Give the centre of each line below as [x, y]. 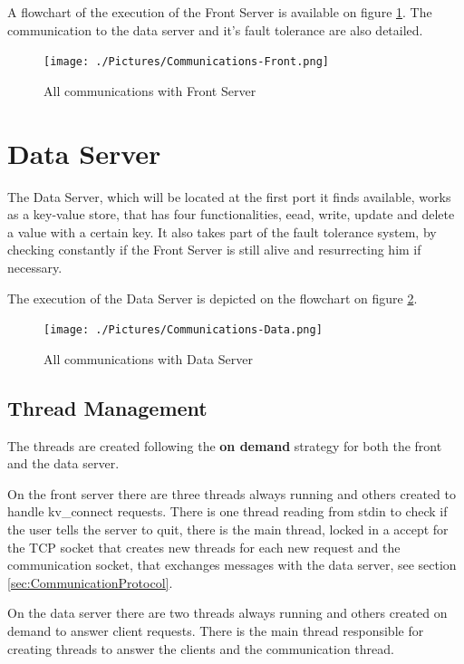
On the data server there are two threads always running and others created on [227, 613]
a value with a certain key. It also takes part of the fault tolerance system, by [222, 231]
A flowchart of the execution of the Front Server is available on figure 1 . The [220, 12]
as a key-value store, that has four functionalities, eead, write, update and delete [231, 214]
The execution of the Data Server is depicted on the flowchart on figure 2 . [213, 298]
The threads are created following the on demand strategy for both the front [225, 445]
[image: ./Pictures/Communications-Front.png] [186, 62]
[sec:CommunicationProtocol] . [90, 582]
